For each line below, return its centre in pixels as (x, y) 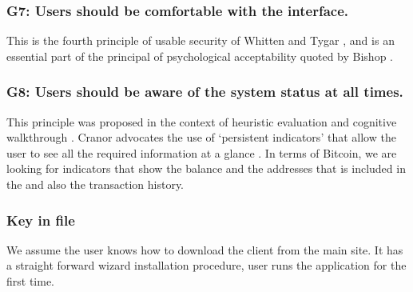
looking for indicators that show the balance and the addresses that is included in (206, 168)
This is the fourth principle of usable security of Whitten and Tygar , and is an (201, 40)
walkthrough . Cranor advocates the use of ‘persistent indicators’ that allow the (201, 137)
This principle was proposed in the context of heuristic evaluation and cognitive (202, 121)
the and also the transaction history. (95, 184)
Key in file (41, 220)
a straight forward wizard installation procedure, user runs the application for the (206, 265)
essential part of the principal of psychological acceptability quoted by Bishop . (200, 56)
